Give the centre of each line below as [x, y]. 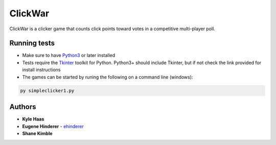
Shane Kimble [38, 133]
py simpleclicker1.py [47, 90]
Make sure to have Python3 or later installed [69, 55]
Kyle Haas [33, 119]
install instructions [41, 70]
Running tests [32, 43]
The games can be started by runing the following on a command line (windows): [108, 77]
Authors [23, 107]
